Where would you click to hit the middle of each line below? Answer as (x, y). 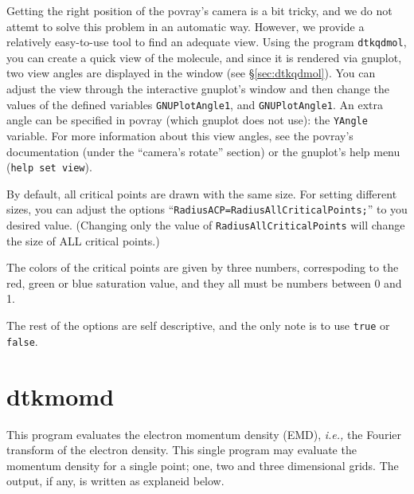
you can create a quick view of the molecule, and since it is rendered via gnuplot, (204, 57)
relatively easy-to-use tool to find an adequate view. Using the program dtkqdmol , (207, 42)
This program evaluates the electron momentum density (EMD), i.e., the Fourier (204, 434)
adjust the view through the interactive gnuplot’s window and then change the (198, 89)
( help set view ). (49, 167)
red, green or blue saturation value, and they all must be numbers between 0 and (204, 282)
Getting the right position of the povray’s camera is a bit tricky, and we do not (199, 10)
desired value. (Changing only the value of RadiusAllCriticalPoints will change (206, 225)
